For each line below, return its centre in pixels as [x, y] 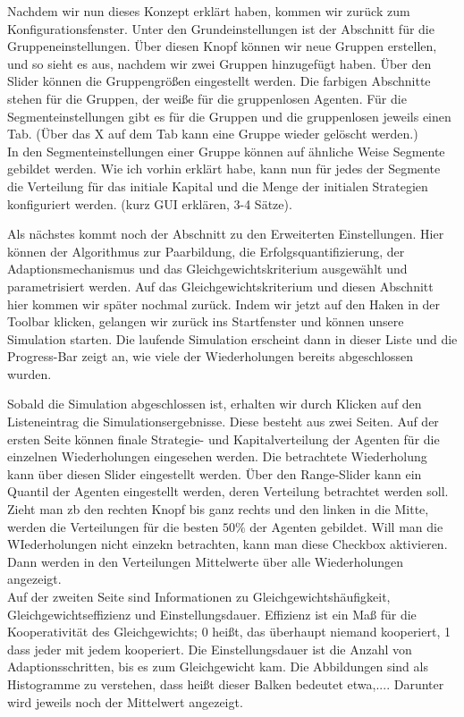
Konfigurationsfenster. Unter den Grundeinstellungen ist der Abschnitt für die [221, 28]
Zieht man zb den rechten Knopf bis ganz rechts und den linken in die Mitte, [218, 509]
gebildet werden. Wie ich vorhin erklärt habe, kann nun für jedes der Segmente [224, 169]
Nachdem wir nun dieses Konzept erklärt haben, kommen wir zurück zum [209, 11]
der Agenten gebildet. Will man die [346, 526]
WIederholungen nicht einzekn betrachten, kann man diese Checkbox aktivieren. [228, 544]
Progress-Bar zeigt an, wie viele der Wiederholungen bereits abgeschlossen [211, 356]
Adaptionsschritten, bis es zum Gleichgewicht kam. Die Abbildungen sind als [218, 666]
